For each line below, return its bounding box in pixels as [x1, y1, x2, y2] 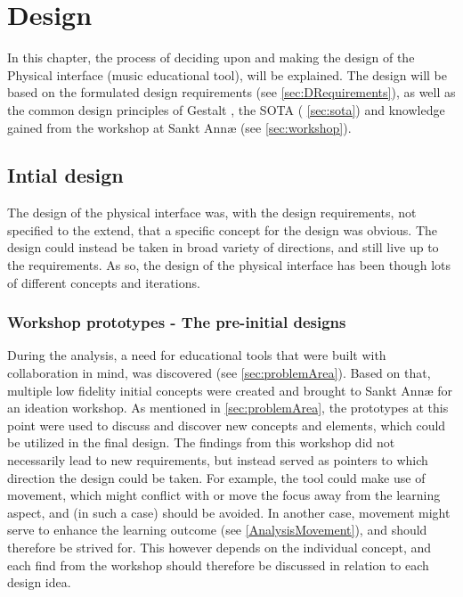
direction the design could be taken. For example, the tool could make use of [7, 468, 426, 487]
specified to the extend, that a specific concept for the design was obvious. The [7, 220, 437, 239]
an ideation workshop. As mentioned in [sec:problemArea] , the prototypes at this [7, 398, 449, 417]
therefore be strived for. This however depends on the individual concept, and [7, 538, 432, 557]
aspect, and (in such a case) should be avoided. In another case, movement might [7, 503, 451, 521]
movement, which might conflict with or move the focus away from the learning [7, 486, 441, 504]
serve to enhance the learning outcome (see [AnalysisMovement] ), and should [7, 520, 427, 539]
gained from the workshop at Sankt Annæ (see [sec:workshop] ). [7, 118, 352, 136]
